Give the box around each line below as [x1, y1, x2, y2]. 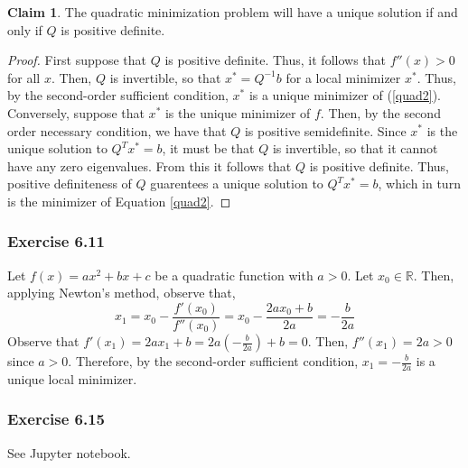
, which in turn [378, 174, 461, 193]
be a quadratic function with [154, 265, 314, 284]
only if [7, 20, 42, 39]
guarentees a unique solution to [150, 174, 323, 193]
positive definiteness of [7, 174, 132, 193]
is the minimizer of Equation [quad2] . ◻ [7, 191, 231, 210]
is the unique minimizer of [164, 103, 311, 122]
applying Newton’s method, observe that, [7, 283, 236, 302]
